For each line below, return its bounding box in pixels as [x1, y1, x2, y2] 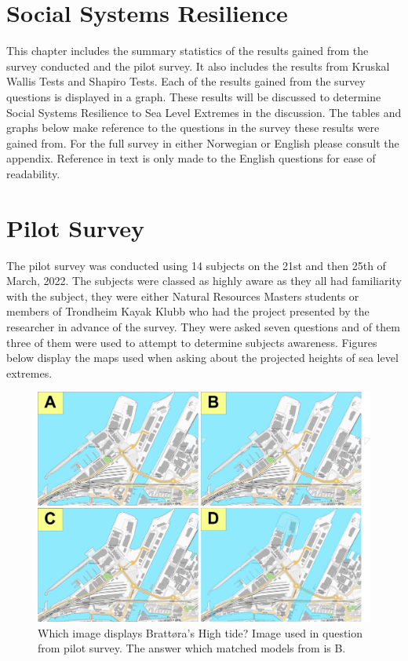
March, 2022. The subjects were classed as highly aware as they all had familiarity [6, 272, 402, 289]
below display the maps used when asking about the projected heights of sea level [6, 349, 399, 366]
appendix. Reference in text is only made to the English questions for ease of [6, 150, 376, 166]
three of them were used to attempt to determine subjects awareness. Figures [6, 334, 377, 350]
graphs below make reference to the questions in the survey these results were [6, 119, 380, 136]
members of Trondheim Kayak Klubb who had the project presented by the [6, 303, 370, 320]
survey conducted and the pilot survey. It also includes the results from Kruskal [6, 57, 390, 74]
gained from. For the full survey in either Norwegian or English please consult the [6, 134, 399, 151]
